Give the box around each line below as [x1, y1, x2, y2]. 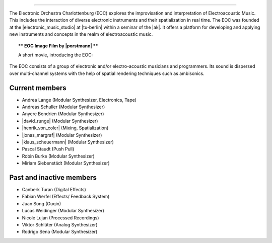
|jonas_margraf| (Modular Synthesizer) [22, 132, 102, 138]
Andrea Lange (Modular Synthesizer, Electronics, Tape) [22, 97, 137, 103]
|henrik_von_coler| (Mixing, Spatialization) [22, 125, 109, 131]
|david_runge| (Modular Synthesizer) [22, 118, 98, 124]
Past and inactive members [9, 173, 97, 182]
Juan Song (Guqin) [22, 200, 61, 206]
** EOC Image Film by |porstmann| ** [18, 43, 98, 49]
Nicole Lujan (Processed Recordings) [22, 214, 99, 221]
